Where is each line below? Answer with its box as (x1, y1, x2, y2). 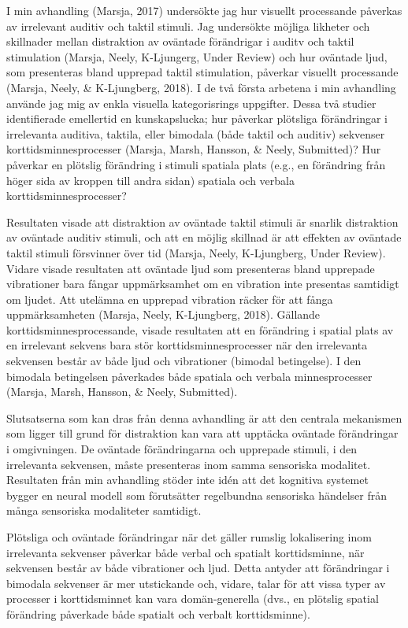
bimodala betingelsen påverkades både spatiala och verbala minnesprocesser (6, 368, 373, 384)
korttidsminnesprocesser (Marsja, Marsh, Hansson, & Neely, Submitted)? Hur (6, 141, 381, 157)
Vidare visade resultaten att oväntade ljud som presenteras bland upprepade (6, 260, 375, 276)
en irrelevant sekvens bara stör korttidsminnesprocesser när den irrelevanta (6, 337, 368, 353)
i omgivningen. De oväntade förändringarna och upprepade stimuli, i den (6, 441, 357, 457)
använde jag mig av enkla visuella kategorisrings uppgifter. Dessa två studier (6, 94, 376, 111)
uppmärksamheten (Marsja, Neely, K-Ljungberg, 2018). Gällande (6, 306, 321, 323)
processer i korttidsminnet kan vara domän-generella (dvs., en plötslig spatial (6, 590, 379, 607)
